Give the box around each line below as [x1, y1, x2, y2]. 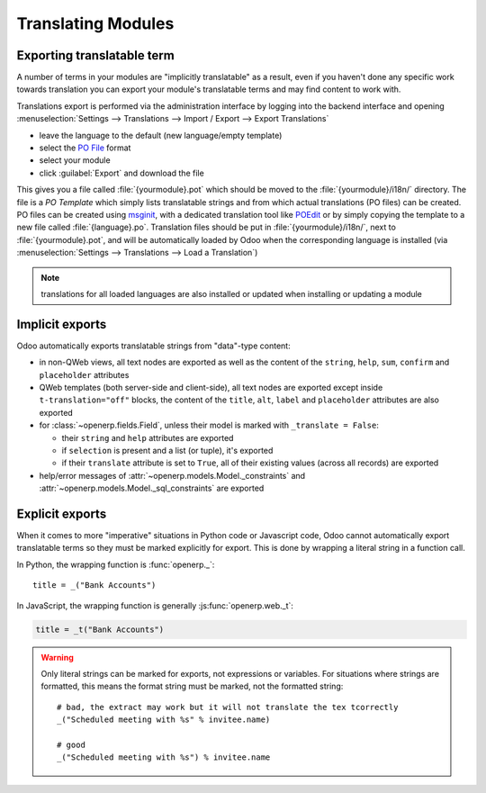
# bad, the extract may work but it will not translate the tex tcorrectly [57, 702, 399, 712]
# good [57, 739, 85, 750]
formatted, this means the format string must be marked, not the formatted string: [40, 680, 344, 692]
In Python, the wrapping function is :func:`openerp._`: [16, 559, 215, 570]
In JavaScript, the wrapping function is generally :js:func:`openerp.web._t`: [16, 599, 294, 611]
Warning [40, 652, 74, 662]
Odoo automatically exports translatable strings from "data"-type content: [16, 340, 292, 351]
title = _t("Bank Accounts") [35, 624, 165, 635]
